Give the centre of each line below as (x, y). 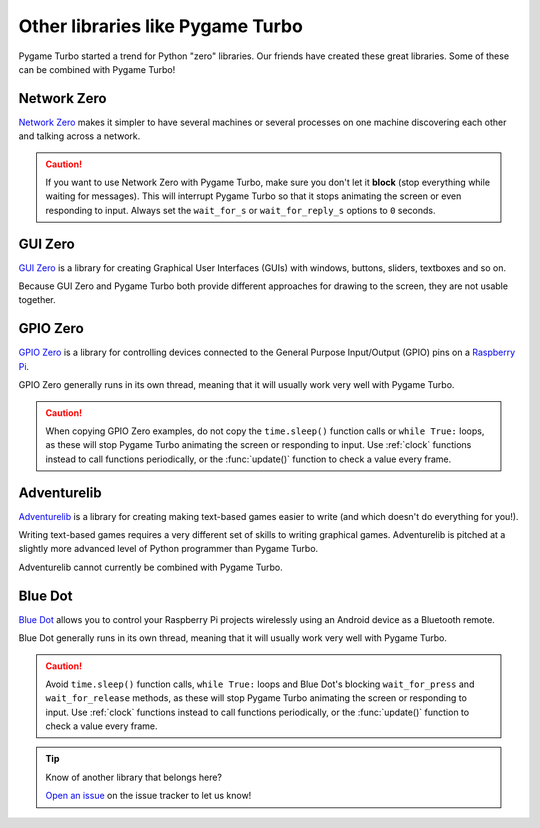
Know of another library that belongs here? (134, 777)
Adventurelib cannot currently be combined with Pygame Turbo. (151, 567)
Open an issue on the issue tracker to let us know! (148, 796)
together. (37, 300)
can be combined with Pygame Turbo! (97, 69)
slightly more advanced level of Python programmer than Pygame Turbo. (168, 549)
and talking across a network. (79, 136)
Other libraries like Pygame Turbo (161, 26)
